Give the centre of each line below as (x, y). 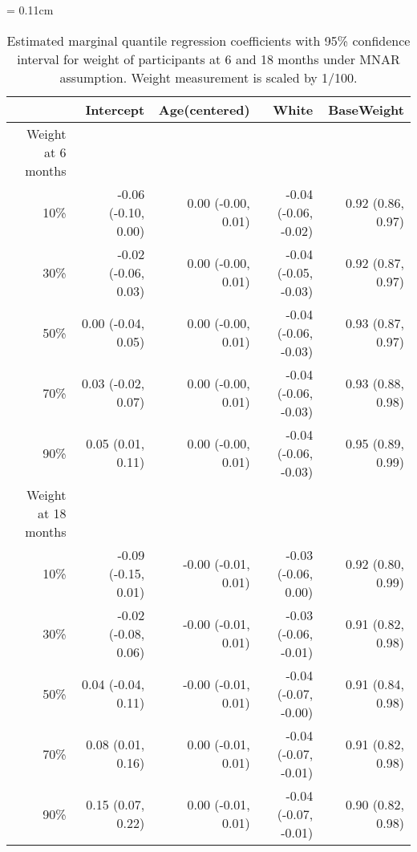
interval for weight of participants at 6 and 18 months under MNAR (208, 59)
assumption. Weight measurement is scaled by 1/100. (208, 77)
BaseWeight (366, 109)
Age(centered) (204, 109)
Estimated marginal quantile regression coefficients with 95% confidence (208, 40)
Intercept (115, 109)
